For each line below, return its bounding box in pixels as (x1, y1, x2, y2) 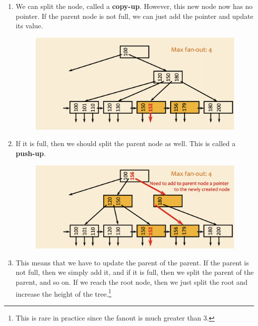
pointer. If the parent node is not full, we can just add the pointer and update (15, 10, 254, 21)
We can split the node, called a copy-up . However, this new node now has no (15, 1, 253, 11)
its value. (15, 20, 43, 31)
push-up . (15, 148, 46, 158)
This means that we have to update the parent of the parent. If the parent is (15, 257, 249, 267)
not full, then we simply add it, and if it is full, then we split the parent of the (15, 267, 254, 277)
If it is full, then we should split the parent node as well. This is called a (15, 138, 236, 149)
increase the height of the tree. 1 (15, 287, 112, 299)
